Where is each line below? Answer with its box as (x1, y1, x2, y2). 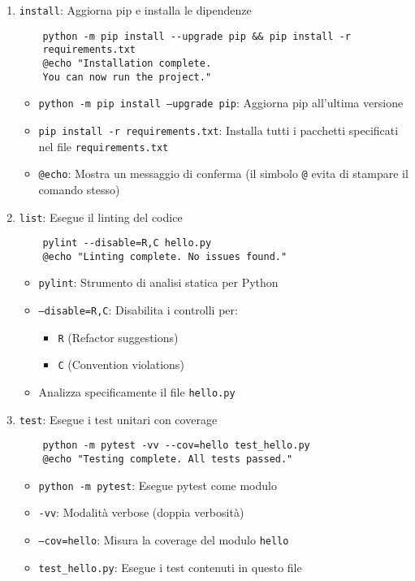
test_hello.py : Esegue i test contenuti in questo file (38, 558, 302, 575)
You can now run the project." (42, 71, 212, 83)
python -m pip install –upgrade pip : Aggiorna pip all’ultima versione (38, 94, 404, 111)
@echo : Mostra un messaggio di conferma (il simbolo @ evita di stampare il (38, 165, 409, 182)
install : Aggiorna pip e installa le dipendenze (19, 2, 252, 18)
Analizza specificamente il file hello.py (38, 384, 236, 401)
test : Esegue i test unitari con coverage (19, 410, 218, 427)
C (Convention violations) (58, 356, 184, 373)
